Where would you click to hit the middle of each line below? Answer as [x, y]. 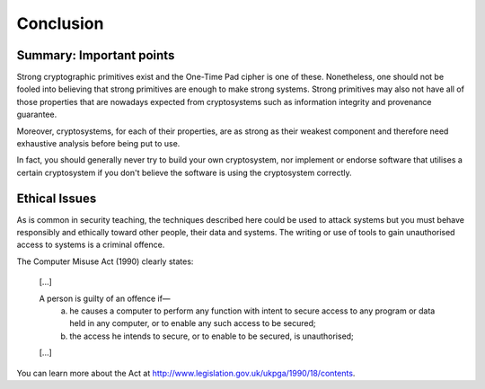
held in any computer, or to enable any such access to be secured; [193, 323]
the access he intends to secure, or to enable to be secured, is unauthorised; [212, 336]
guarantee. [37, 115]
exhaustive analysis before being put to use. [98, 144]
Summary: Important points [96, 55]
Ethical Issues [57, 198]
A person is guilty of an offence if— [105, 298]
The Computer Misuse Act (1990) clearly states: [105, 261]
